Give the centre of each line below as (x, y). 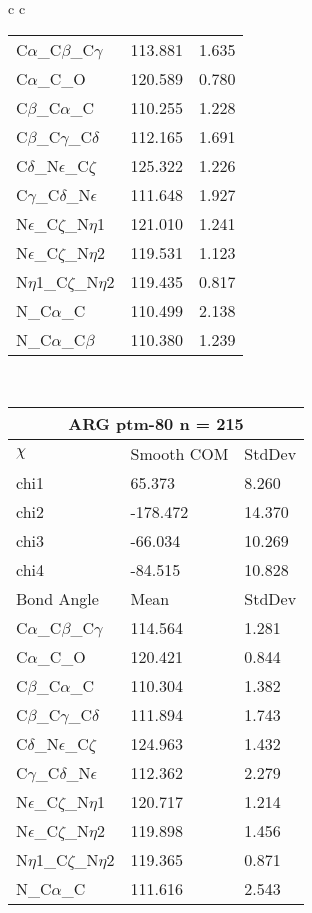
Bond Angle (57, 599)
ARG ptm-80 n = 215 (156, 424)
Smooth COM (179, 454)
